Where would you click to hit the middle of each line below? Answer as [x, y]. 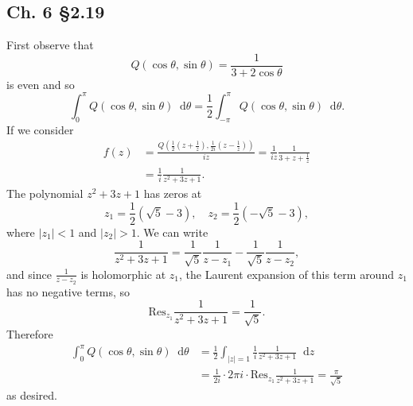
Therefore [30, 333]
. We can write [172, 232]
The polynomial [45, 193]
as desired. [32, 395]
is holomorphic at [123, 274]
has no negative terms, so [68, 291]
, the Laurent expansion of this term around [286, 274]
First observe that [50, 45]
